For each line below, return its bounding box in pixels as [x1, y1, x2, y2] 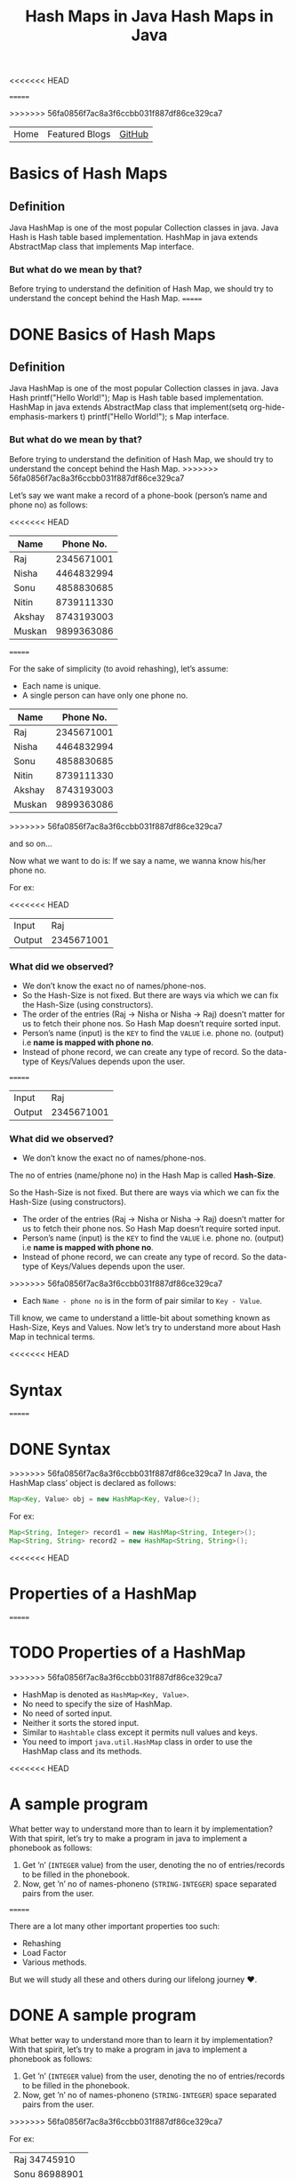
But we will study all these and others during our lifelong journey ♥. [9, 1974, 258, 1984]
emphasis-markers [9, 411, 78, 422]
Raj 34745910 [13, 2153, 76, 2166]
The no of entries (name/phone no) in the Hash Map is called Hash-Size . [9, 1170, 276, 1181]
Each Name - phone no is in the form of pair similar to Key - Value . [21, 1296, 262, 1306]
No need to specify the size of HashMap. [21, 1698, 172, 1709]
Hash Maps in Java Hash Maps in [25, 6, 274, 27]
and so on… [9, 838, 53, 849]
